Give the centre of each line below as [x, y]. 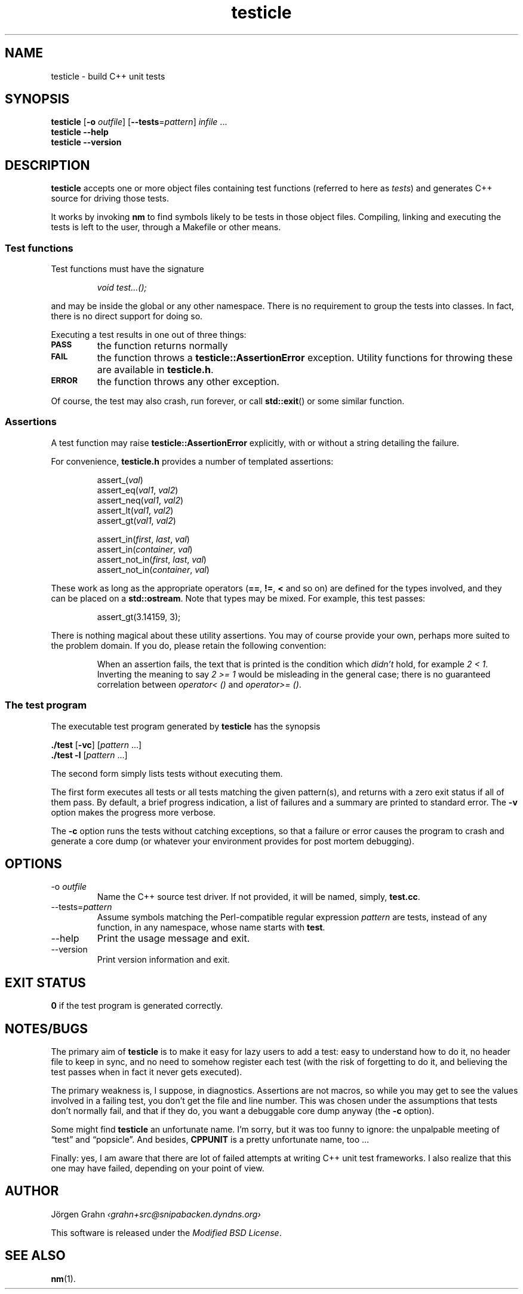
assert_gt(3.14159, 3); [139, 617]
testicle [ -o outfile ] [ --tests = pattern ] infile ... [139, 122]
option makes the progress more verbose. [133, 812]
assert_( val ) [120, 480]
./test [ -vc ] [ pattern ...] [96, 744]
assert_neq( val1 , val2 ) [140, 500]
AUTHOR [32, 1191]
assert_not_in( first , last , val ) [152, 559]
